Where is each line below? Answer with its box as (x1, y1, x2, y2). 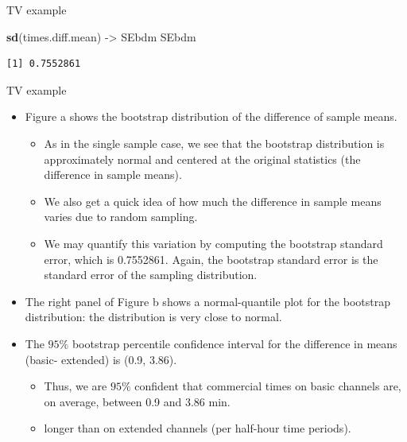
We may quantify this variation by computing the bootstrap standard (44, 235, 383, 251)
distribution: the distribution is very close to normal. (25, 308, 282, 325)
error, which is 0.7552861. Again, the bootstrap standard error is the (44, 250, 378, 267)
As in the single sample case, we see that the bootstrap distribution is (44, 134, 385, 151)
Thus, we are (44, 378, 107, 394)
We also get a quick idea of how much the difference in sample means (44, 192, 382, 209)
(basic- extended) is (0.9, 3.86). (25, 351, 177, 367)
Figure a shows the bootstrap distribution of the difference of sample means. (25, 108, 397, 125)
